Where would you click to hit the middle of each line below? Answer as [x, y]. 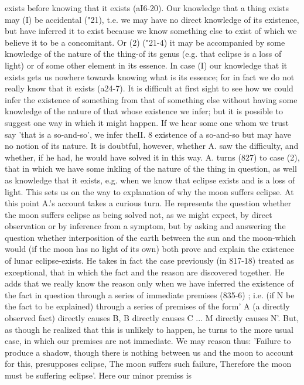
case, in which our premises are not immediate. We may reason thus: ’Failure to [148, 341]
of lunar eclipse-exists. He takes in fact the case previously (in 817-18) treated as [149, 260]
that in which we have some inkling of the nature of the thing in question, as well [151, 168]
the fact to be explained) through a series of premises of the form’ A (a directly [147, 306]
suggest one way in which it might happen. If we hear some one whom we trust [147, 122]
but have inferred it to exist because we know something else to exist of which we [151, 31]
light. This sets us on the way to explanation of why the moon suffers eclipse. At [149, 191]
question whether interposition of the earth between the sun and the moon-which [150, 237]
